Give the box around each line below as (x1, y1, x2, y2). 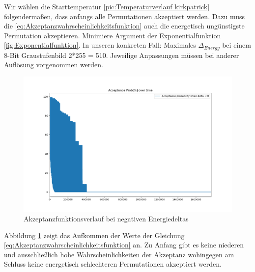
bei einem (222, 40, 251, 50)
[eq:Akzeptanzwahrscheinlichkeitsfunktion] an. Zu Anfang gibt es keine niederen (4, 240, 244, 250)
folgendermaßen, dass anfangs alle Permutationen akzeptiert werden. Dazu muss (4, 11, 245, 21)
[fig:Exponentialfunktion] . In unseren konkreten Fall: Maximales (4, 40, 196, 50)
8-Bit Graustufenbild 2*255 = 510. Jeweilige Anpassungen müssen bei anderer (4, 50, 239, 60)
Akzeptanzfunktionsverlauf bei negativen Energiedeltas (24, 213, 189, 223)
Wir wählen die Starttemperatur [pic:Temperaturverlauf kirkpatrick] (4, 1, 210, 11)
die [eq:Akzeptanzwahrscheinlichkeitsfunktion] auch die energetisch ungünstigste (4, 21, 245, 31)
